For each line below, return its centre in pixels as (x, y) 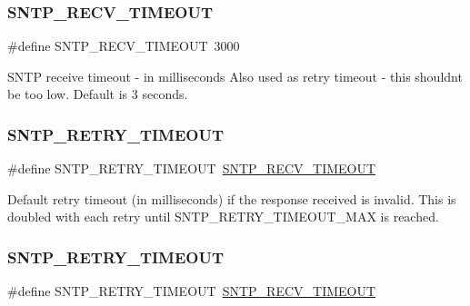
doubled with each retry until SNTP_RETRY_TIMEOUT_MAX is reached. (223, 217)
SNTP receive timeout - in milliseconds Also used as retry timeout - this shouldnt (235, 76)
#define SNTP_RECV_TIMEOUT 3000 (124, 46)
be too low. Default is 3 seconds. (98, 94)
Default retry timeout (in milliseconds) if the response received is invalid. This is (232, 198)
